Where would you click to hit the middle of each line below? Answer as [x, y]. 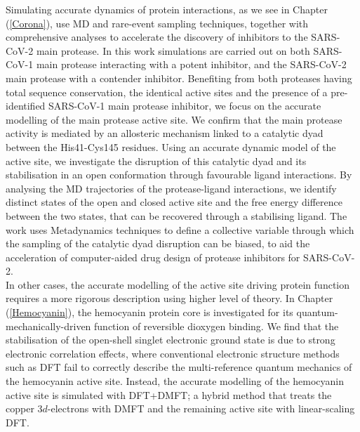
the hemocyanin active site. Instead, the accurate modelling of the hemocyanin [175, 381]
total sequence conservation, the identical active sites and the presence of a [167, 92]
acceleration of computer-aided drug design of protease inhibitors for [153, 257]
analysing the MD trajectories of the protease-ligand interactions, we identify [171, 188]
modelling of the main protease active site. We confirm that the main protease [174, 119]
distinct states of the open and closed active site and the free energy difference [174, 202]
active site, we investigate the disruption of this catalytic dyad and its [156, 161]
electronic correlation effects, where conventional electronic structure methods [173, 353]
